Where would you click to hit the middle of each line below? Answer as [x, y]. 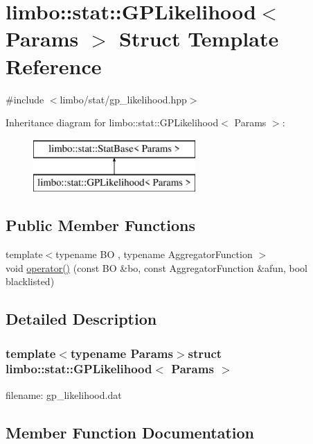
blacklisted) [30, 281]
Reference [54, 66]
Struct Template [199, 39]
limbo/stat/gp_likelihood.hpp [123, 99]
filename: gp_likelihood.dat [64, 394]
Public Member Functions [100, 225]
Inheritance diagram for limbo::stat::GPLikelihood [112, 122]
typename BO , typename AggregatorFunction [154, 254]
